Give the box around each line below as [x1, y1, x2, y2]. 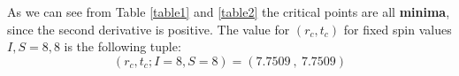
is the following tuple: [64, 37, 181, 56]
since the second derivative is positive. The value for [7, 19, 290, 38]
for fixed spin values [343, 19, 452, 38]
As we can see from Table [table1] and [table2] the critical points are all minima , [7, 3, 450, 20]
